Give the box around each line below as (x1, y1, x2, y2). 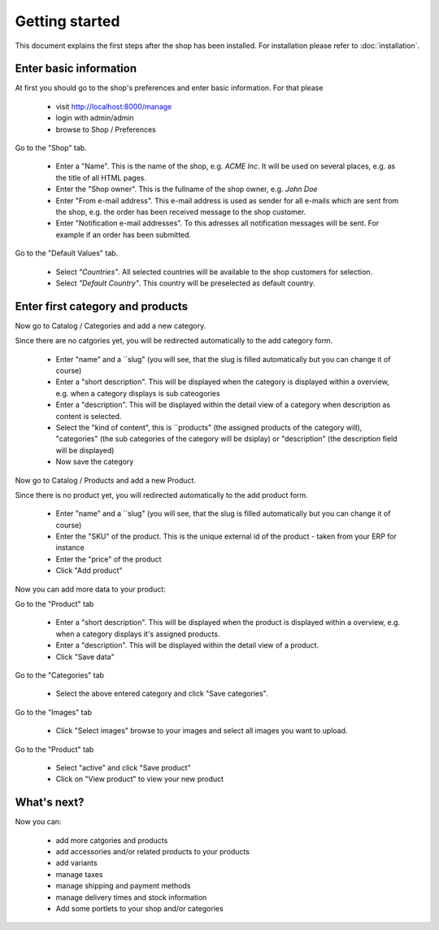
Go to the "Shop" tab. (15, 143, 87, 153)
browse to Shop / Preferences (55, 124, 156, 134)
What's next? (15, 796, 85, 810)
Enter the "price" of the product (55, 554, 162, 564)
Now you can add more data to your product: (15, 584, 166, 594)
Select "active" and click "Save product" (55, 762, 191, 772)
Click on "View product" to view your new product (55, 774, 224, 784)
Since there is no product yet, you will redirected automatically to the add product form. (15, 490, 308, 500)
